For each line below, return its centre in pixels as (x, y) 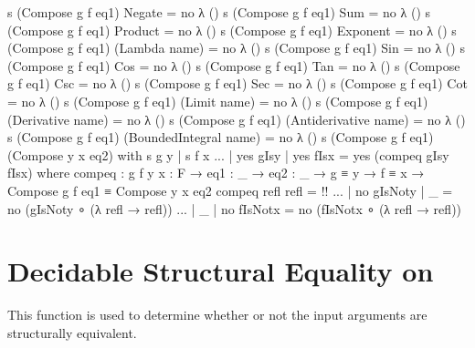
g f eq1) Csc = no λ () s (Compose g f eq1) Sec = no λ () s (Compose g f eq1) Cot (237, 83)
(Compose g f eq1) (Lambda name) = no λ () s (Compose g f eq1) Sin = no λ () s (236, 48)
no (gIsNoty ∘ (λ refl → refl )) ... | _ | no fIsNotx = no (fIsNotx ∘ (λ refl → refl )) (235, 208)
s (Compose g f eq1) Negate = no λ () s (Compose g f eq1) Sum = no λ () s (219, 12)
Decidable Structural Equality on (221, 271)
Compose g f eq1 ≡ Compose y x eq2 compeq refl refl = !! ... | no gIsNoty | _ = (230, 190)
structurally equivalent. (72, 332)
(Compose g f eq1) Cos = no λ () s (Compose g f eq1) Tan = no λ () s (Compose (234, 65)
